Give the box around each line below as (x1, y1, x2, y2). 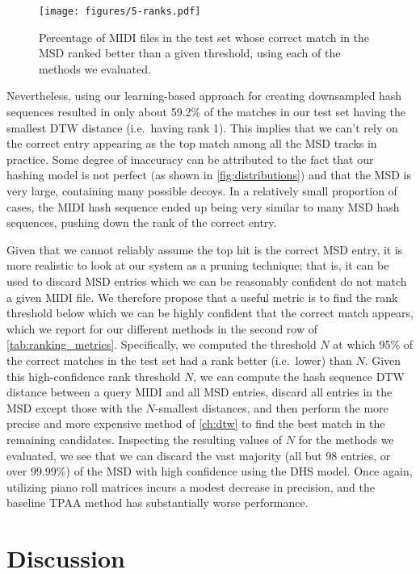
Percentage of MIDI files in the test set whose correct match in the (39, 28, 370, 45)
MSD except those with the (6, 399, 142, 416)
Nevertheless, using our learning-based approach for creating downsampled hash (6, 87, 402, 104)
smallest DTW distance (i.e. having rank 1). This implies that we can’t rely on (6, 119, 398, 136)
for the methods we (298, 430, 394, 447)
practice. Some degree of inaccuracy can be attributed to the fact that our (6, 150, 374, 167)
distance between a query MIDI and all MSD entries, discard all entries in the (6, 383, 393, 400)
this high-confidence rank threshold (6, 367, 181, 384)
